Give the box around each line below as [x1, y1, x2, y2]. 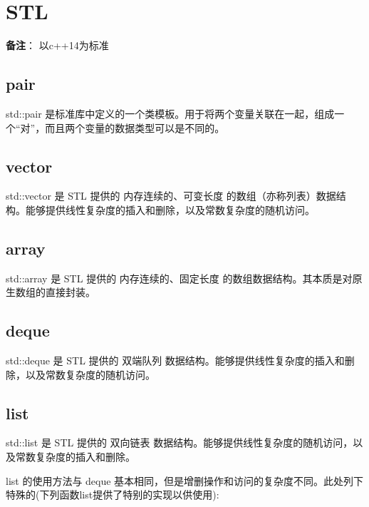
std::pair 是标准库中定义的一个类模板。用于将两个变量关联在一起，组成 [6, 106, 335, 121]
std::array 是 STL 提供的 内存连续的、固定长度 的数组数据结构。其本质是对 [6, 270, 353, 285]
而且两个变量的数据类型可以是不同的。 [45, 120, 225, 135]
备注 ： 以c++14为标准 [6, 38, 109, 53]
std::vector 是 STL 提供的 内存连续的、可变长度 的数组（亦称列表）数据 [6, 188, 336, 203]
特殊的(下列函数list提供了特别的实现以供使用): [6, 487, 219, 502]
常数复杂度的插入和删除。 [15, 449, 135, 464]
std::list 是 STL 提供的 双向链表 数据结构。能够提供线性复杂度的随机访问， [6, 435, 353, 450]
